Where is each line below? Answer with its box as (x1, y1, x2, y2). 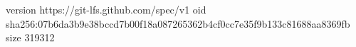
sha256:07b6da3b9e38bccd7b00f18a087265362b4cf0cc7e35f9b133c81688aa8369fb (6, 16, 350, 31)
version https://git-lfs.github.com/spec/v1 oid (6, 2, 206, 16)
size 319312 (6, 30, 55, 45)
